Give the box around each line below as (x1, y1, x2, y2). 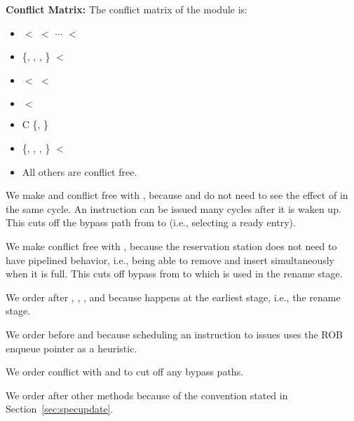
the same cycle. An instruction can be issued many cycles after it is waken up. (6, 201, 341, 216)
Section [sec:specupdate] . (6, 401, 114, 416)
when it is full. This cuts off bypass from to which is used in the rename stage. (6, 266, 343, 281)
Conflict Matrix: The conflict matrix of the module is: (6, 2, 247, 16)
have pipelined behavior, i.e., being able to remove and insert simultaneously (6, 252, 334, 267)
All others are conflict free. (22, 164, 137, 179)
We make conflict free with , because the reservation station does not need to (6, 238, 337, 253)
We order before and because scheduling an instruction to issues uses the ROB (6, 326, 343, 341)
